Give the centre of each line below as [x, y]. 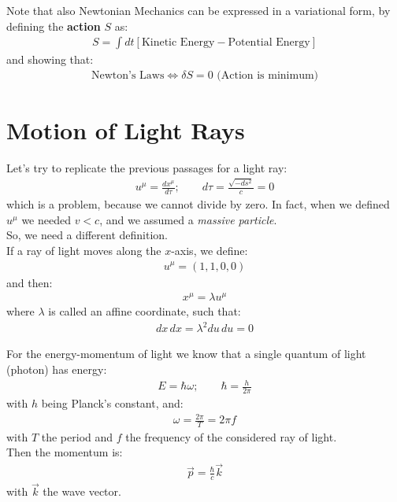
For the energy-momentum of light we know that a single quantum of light [186, 354]
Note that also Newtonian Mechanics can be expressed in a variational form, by [198, 10]
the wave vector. [82, 491]
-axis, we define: [210, 250]
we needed [46, 219]
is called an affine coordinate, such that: [145, 311]
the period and [77, 436]
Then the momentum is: [65, 452]
